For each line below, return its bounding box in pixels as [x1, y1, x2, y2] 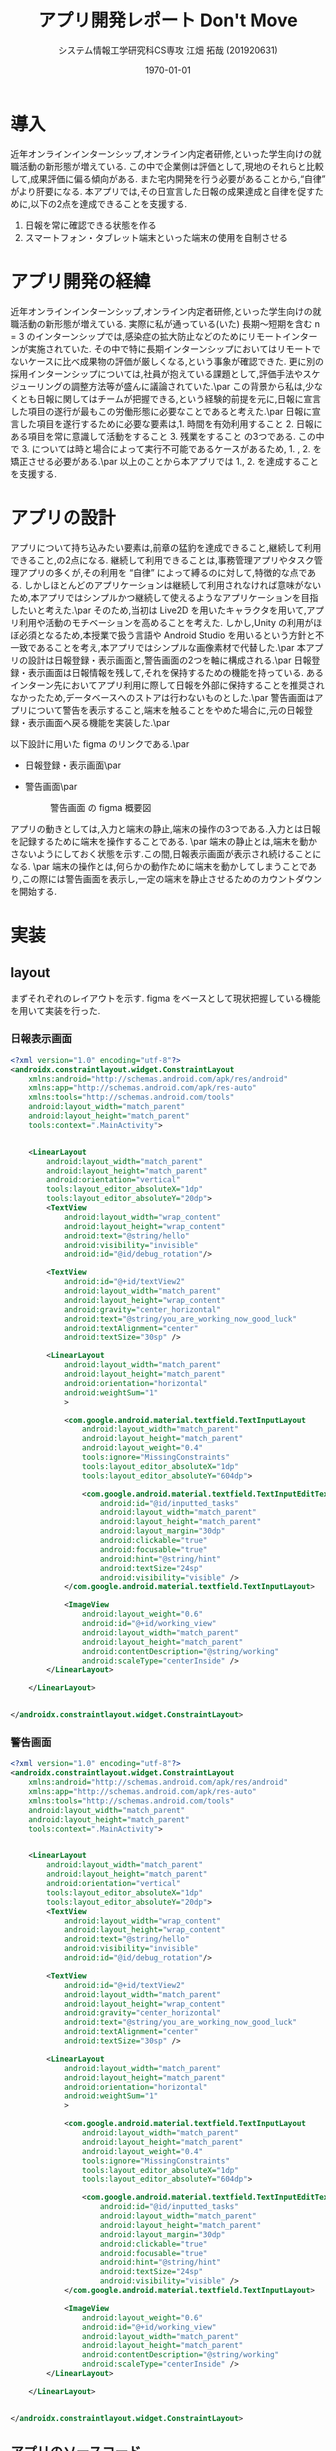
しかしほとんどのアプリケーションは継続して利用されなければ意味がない [23, 579, 322, 591]
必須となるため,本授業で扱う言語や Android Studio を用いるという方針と [18, 629, 316, 641]
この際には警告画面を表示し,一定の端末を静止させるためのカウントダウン [21, 872, 323, 885]
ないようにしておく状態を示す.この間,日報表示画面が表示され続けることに [18, 847, 322, 860]
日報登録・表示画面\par [24, 759, 122, 771]
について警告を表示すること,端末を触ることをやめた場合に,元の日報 [27, 704, 305, 716]
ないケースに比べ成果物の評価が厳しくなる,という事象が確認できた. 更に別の [10, 355, 325, 367]
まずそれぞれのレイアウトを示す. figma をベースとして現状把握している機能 [10, 992, 321, 1004]
